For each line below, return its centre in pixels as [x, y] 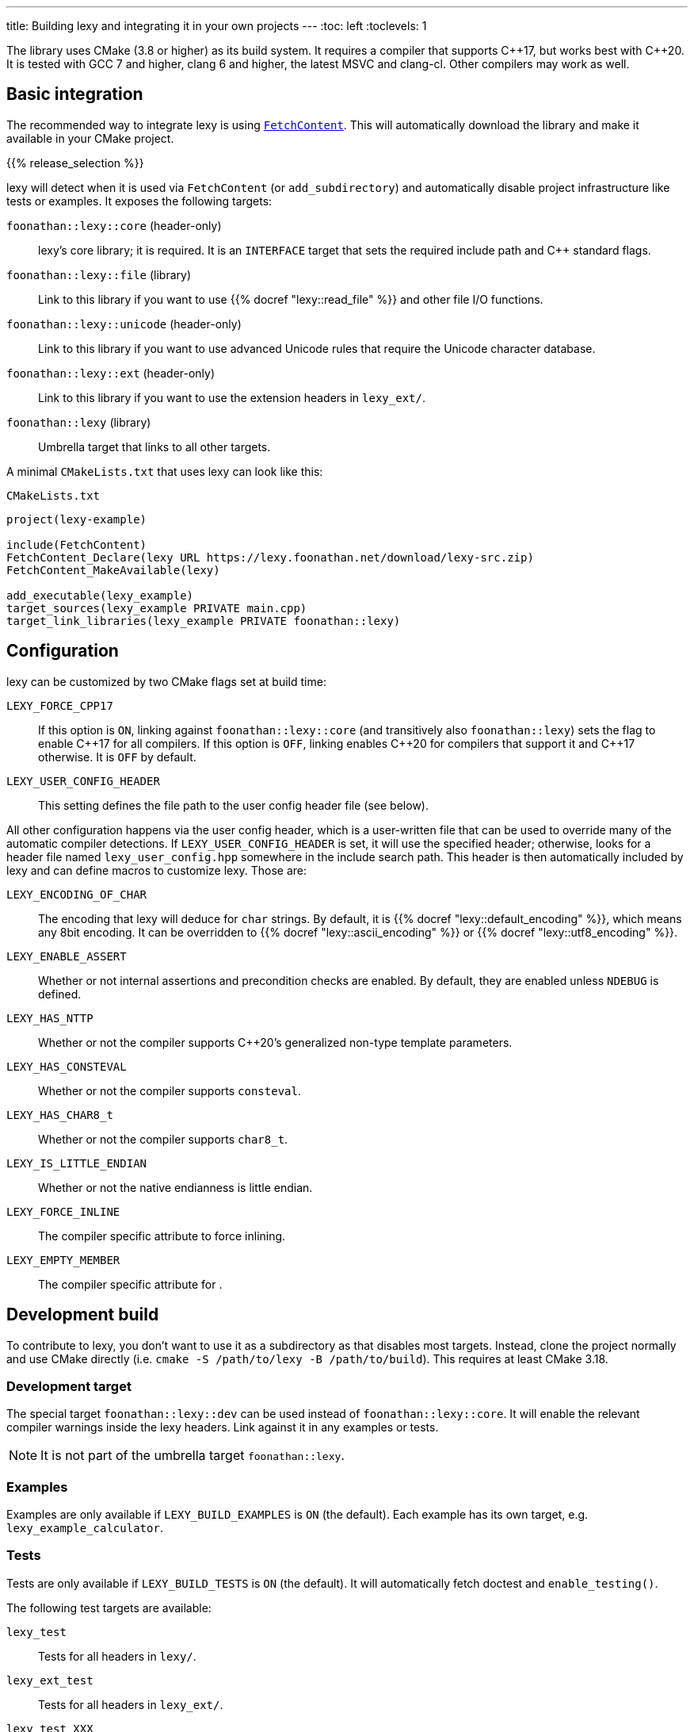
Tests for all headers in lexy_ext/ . [131, 1704]
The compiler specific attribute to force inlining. [162, 1236]
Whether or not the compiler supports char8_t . [163, 1139]
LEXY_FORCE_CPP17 [60, 705]
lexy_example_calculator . [85, 1528]
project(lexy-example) [77, 519]
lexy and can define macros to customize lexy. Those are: [157, 870]
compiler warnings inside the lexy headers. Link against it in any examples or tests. [223, 1427]
